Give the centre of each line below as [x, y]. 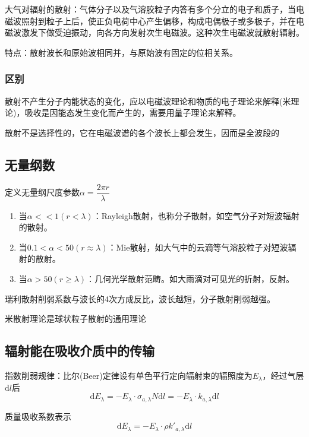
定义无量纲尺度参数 [42, 192]
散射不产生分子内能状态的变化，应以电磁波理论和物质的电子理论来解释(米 [148, 101]
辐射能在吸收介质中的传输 [80, 351]
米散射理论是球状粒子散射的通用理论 [75, 319]
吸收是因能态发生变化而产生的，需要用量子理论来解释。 [133, 113]
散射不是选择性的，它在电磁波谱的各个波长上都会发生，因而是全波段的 [142, 132]
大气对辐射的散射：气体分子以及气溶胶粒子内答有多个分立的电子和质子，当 [150, 9]
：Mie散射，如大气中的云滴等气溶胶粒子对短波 [198, 247]
